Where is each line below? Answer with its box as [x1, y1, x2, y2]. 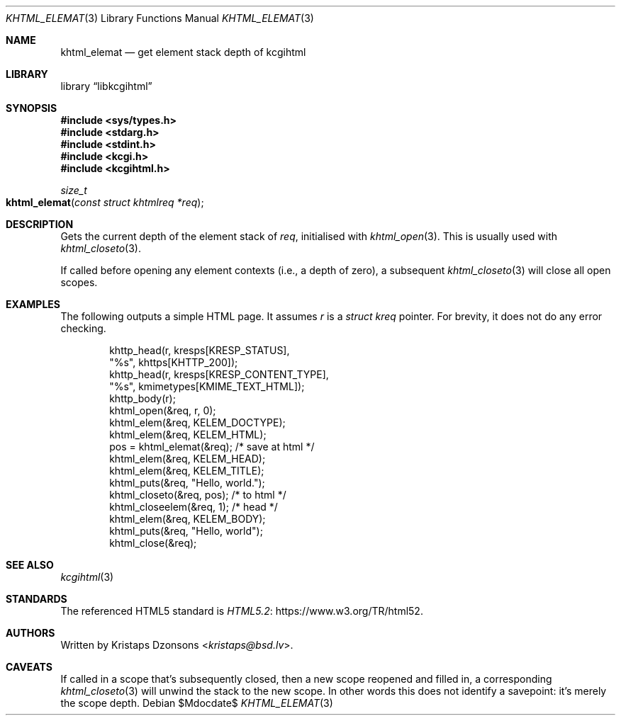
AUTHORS [6, 627, 55, 639]
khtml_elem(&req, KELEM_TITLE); [109, 465, 264, 477]
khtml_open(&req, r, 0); [109, 404, 216, 416]
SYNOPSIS [6, 102, 57, 114]
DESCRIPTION [6, 218, 74, 230]
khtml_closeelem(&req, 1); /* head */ [109, 501, 278, 513]
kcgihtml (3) [60, 571, 114, 583]
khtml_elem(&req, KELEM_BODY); [109, 513, 266, 525]
